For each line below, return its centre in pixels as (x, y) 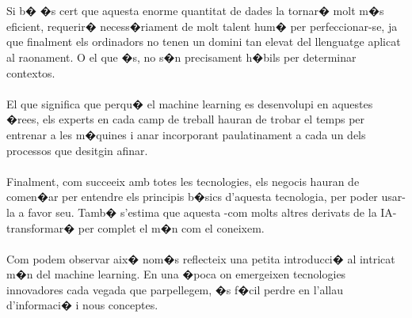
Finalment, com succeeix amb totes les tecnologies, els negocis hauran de (183, 181)
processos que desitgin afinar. (77, 150)
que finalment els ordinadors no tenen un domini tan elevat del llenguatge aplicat (204, 42)
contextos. (31, 72)
